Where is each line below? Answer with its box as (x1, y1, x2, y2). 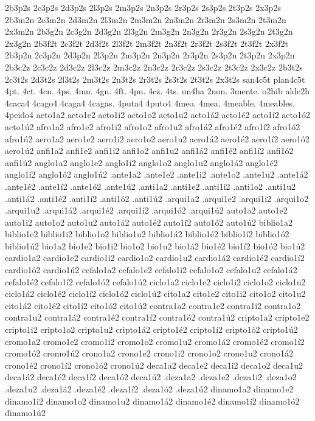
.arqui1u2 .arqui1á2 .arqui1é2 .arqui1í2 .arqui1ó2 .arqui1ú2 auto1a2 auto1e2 (5, 204, 288, 217)
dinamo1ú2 (5, 406, 46, 419)
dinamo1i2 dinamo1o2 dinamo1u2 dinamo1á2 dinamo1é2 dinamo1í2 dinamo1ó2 (5, 394, 300, 407)
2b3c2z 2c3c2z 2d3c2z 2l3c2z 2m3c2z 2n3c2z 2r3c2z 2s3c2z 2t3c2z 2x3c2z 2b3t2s (5, 60, 303, 73)
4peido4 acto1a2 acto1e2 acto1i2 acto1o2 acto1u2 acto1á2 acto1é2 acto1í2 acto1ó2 (5, 108, 310, 121)
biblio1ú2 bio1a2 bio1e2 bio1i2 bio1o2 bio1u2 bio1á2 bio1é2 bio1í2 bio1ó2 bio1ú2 (5, 239, 305, 252)
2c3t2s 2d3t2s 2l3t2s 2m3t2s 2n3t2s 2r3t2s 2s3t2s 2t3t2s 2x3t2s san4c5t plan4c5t (5, 72, 305, 85)
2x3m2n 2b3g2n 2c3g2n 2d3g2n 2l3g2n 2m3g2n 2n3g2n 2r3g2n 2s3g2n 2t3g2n (5, 25, 293, 38)
